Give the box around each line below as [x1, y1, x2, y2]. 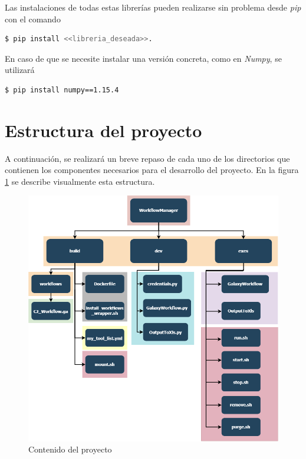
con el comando [5, 12, 61, 25]
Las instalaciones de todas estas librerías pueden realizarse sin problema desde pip [5, 1, 301, 13]
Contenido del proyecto [28, 443, 112, 455]
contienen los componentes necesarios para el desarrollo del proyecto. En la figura [5, 164, 299, 176]
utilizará [5, 64, 35, 76]
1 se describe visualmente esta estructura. [5, 175, 155, 187]
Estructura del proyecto [5, 118, 202, 142]
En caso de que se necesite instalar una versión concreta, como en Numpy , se [5, 52, 282, 64]
